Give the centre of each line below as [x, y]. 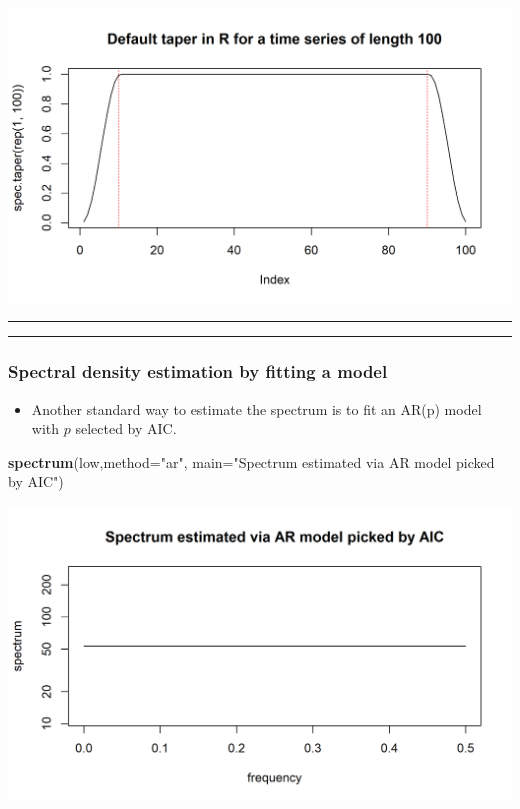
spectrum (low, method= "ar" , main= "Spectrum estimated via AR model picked [251, 461]
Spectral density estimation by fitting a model [198, 371]
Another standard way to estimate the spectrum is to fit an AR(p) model [256, 408]
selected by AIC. [126, 428]
